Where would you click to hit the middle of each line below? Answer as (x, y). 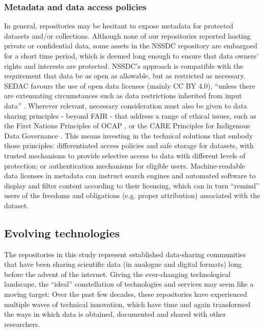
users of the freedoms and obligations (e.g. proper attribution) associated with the (132, 195)
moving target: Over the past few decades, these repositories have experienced (126, 294)
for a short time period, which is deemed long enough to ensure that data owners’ (131, 56)
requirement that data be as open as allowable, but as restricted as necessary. (125, 76)
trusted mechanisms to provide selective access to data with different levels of (125, 155)
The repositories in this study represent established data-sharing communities (125, 254)
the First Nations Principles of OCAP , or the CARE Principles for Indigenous (127, 126)
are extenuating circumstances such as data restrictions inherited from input (123, 95)
